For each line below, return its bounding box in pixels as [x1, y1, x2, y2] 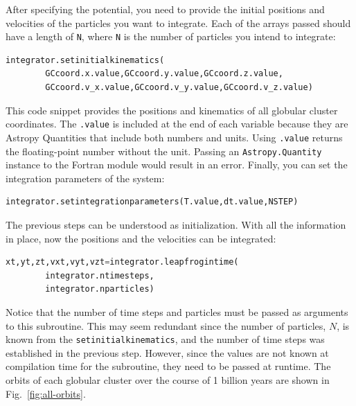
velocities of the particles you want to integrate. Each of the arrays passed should [6, 15, 351, 30]
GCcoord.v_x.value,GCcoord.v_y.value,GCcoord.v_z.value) [45, 82, 313, 93]
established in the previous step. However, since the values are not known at [6, 345, 329, 360]
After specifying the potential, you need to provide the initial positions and [6, 2, 325, 16]
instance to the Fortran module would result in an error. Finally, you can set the [6, 157, 348, 172]
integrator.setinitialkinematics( [6, 55, 165, 65]
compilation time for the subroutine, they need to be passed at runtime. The [6, 359, 331, 373]
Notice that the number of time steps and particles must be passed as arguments [6, 304, 348, 319]
